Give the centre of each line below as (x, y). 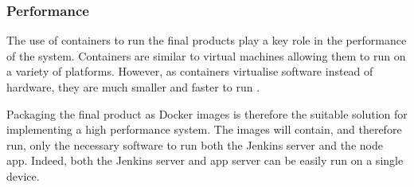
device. (23, 175)
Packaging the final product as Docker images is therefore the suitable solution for (207, 113)
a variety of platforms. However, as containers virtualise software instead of (190, 71)
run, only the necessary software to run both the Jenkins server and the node (195, 144)
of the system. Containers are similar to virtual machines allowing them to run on (206, 55)
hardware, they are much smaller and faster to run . (133, 87)
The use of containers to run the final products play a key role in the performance (207, 40)
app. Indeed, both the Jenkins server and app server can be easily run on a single (205, 160)
